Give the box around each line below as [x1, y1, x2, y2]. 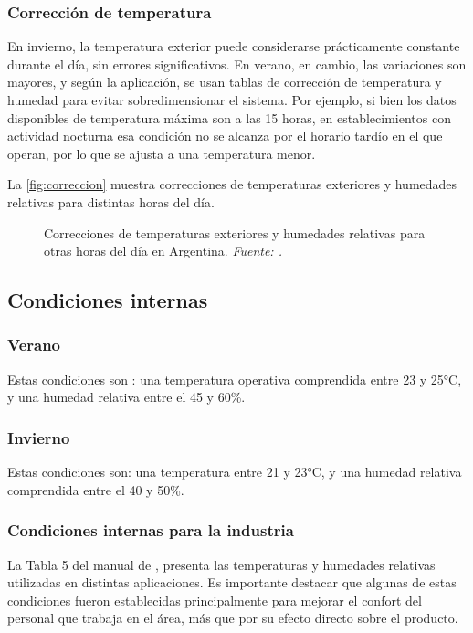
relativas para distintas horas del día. [7, 192, 215, 211]
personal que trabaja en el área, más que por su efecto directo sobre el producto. [7, 608, 458, 628]
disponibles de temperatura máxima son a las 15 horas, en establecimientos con [7, 108, 451, 127]
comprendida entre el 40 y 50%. [7, 480, 184, 499]
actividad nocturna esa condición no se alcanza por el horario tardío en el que [7, 126, 443, 145]
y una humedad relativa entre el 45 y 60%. [7, 387, 246, 406]
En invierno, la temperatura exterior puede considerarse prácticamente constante [7, 37, 460, 56]
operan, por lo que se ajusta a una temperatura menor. [7, 143, 316, 163]
